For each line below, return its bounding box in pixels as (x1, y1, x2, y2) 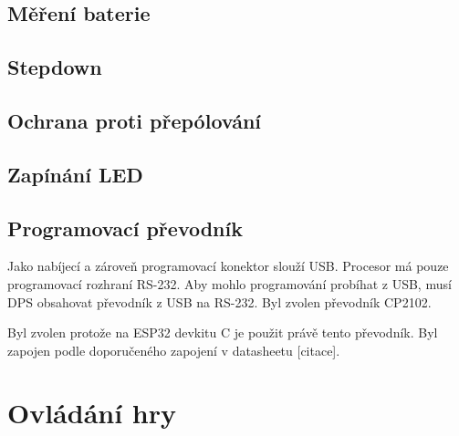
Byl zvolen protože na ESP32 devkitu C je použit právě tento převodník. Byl (7, 323, 438, 342)
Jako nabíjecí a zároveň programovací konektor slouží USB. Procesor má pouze (7, 256, 449, 275)
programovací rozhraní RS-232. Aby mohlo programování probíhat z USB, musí (7, 274, 452, 293)
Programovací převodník (7, 213, 243, 242)
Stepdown (7, 53, 102, 81)
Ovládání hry (7, 394, 177, 431)
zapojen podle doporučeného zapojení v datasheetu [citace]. (7, 340, 340, 359)
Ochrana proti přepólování (7, 106, 262, 134)
